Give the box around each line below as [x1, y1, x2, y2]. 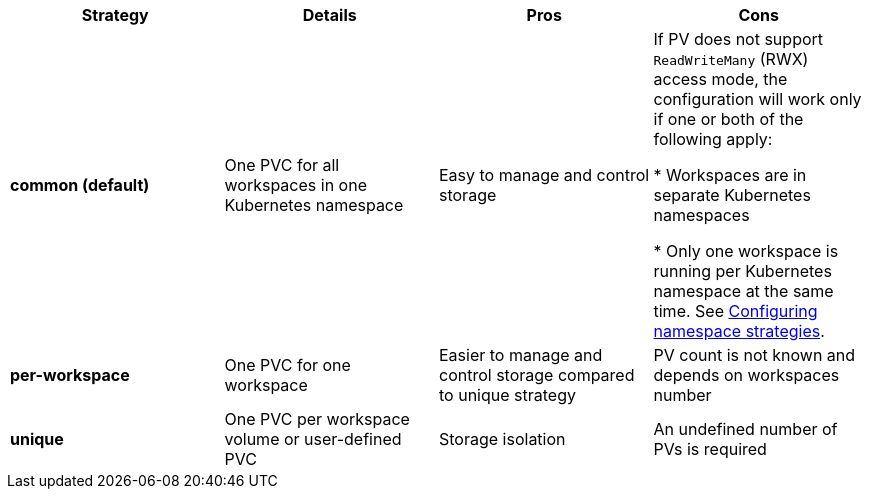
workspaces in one [224, 175, 367, 195]
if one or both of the [653, 109, 804, 129]
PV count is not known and [653, 345, 856, 365]
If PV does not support [653, 29, 824, 49]
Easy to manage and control [439, 165, 650, 185]
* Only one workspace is [653, 241, 839, 261]
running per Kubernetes [653, 261, 832, 281]
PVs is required [653, 439, 767, 459]
